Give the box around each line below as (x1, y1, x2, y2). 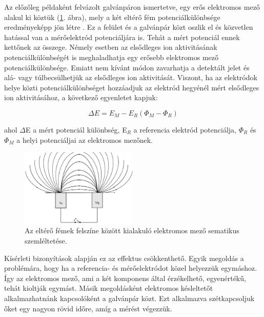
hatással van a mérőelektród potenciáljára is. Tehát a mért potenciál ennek (4, 31, 240, 42)
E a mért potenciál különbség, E (26, 124, 127, 135)
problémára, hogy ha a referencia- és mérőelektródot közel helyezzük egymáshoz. (4, 263, 257, 273)
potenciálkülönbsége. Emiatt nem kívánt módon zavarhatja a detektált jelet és (4, 62, 250, 72)
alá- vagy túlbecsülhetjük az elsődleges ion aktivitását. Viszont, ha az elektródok (4, 72, 257, 83)
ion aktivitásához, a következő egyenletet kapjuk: (4, 92, 158, 103)
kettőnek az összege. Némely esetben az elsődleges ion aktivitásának (4, 42, 217, 52)
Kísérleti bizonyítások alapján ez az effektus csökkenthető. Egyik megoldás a (4, 252, 244, 263)
